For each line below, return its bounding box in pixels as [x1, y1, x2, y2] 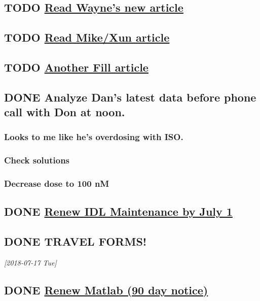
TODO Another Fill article [4, 59, 148, 75]
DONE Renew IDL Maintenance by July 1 [4, 204, 233, 219]
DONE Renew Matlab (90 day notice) [4, 282, 208, 298]
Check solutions [4, 154, 70, 166]
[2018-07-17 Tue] [4, 257, 57, 268]
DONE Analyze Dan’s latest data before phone [4, 89, 256, 105]
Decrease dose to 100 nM [4, 177, 109, 190]
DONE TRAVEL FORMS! [4, 233, 147, 249]
